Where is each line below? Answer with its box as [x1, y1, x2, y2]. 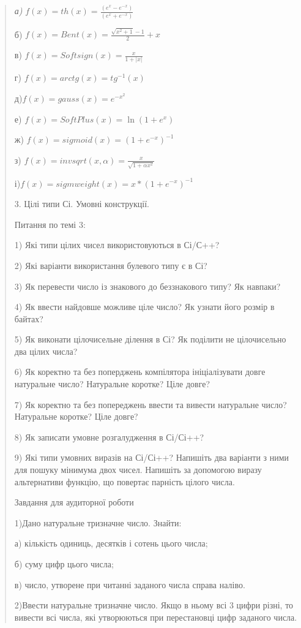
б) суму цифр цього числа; [14, 558, 114, 570]
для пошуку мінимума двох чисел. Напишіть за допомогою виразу [14, 463, 262, 476]
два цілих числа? [14, 344, 78, 357]
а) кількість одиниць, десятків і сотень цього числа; [14, 537, 208, 550]
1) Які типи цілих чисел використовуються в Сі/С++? [14, 238, 220, 251]
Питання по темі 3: [14, 218, 86, 230]
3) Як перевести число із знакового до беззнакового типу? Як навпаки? [14, 279, 281, 292]
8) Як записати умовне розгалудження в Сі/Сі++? [14, 430, 204, 443]
